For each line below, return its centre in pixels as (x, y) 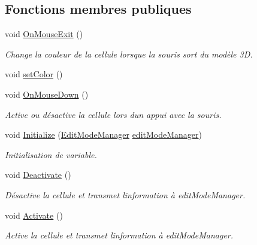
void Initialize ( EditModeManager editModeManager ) (103, 134)
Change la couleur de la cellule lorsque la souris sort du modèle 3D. (129, 54)
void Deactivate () (38, 175)
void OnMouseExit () (44, 34)
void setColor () (34, 74)
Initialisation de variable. (51, 154)
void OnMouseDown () (47, 94)
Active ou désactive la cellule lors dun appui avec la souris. (113, 114)
